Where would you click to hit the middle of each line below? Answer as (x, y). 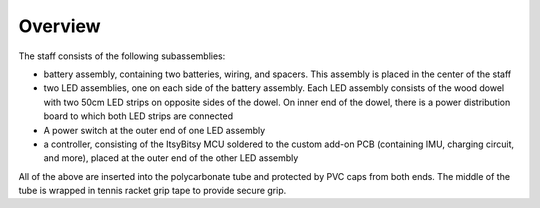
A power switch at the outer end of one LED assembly (154, 130)
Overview (59, 26)
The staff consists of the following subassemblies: (122, 56)
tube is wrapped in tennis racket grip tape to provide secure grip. (152, 191)
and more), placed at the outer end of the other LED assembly (171, 158)
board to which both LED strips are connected (138, 116)
